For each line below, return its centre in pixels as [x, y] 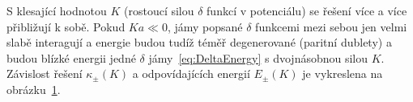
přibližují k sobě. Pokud [66, 26]
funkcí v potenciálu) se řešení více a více [307, 10]
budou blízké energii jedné [71, 57]
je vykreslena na [343, 73]
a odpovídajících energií [191, 73]
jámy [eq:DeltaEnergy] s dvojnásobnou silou [258, 57]
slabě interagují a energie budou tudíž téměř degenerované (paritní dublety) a [199, 42]
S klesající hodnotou [57, 10]
